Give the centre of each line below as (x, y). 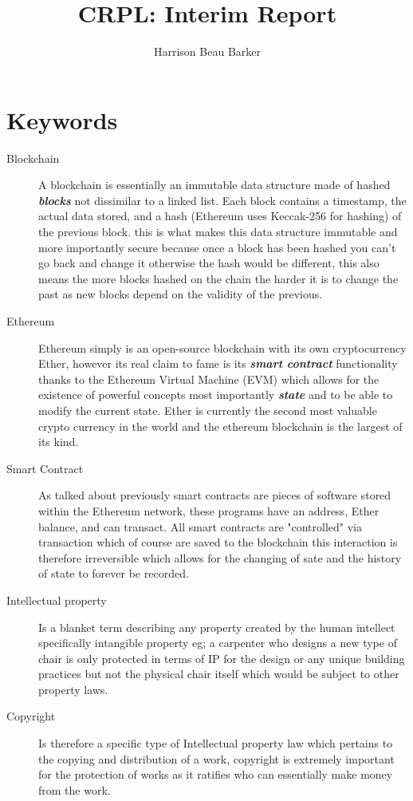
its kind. (59, 442)
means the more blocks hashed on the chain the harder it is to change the (218, 278)
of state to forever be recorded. (114, 573)
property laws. (73, 689)
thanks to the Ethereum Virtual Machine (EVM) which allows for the (209, 379)
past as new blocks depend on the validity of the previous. (181, 294)
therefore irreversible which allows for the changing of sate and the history (220, 557)
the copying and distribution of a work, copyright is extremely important (216, 758)
